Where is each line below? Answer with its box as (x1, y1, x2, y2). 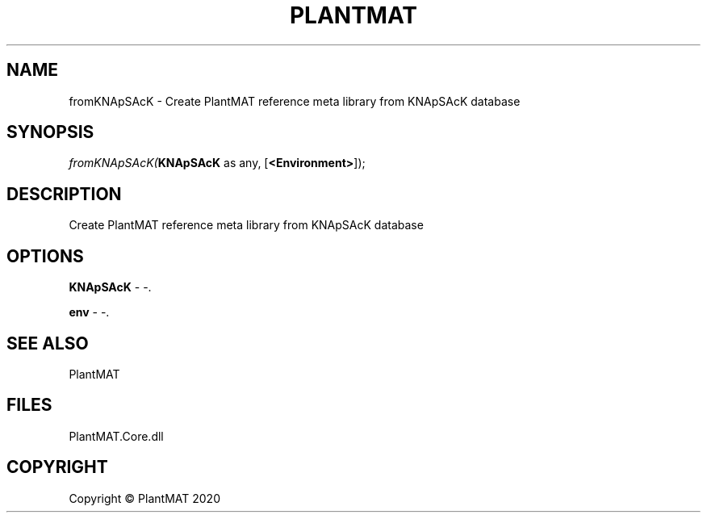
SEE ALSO (6, 333, 89, 354)
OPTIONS (6, 245, 84, 266)
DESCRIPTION (6, 183, 122, 204)
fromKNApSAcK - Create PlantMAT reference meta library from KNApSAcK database (69, 94, 521, 108)
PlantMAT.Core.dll (69, 429, 164, 443)
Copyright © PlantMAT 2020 (69, 491, 220, 505)
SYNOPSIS (6, 122, 94, 143)
